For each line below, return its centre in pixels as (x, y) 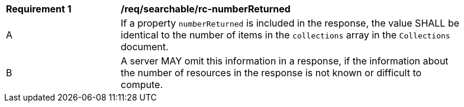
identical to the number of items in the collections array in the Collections (286, 35)
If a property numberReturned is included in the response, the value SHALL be (290, 23)
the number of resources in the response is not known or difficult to (271, 73)
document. (145, 47)
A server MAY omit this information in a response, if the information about (285, 61)
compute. (142, 85)
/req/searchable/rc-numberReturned (206, 9)
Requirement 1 (39, 9)
